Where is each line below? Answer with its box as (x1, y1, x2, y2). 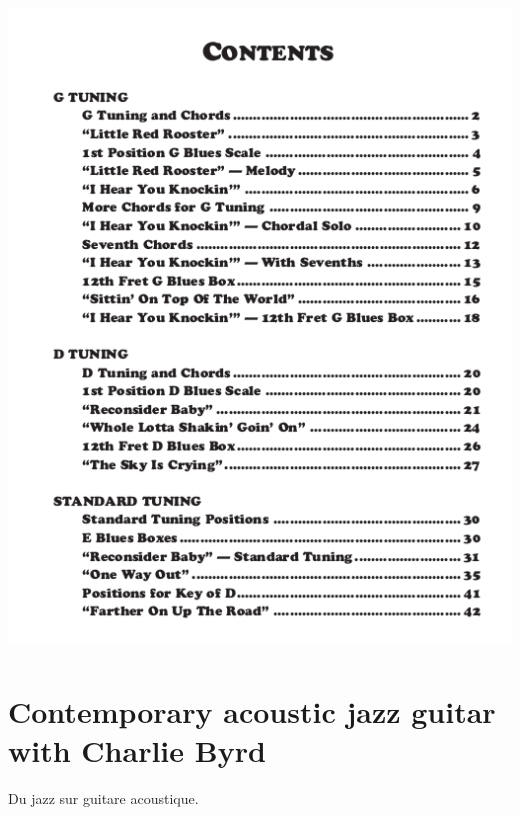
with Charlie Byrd (8, 729, 266, 770)
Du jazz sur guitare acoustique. (8, 787, 199, 808)
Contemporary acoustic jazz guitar (8, 690, 496, 731)
